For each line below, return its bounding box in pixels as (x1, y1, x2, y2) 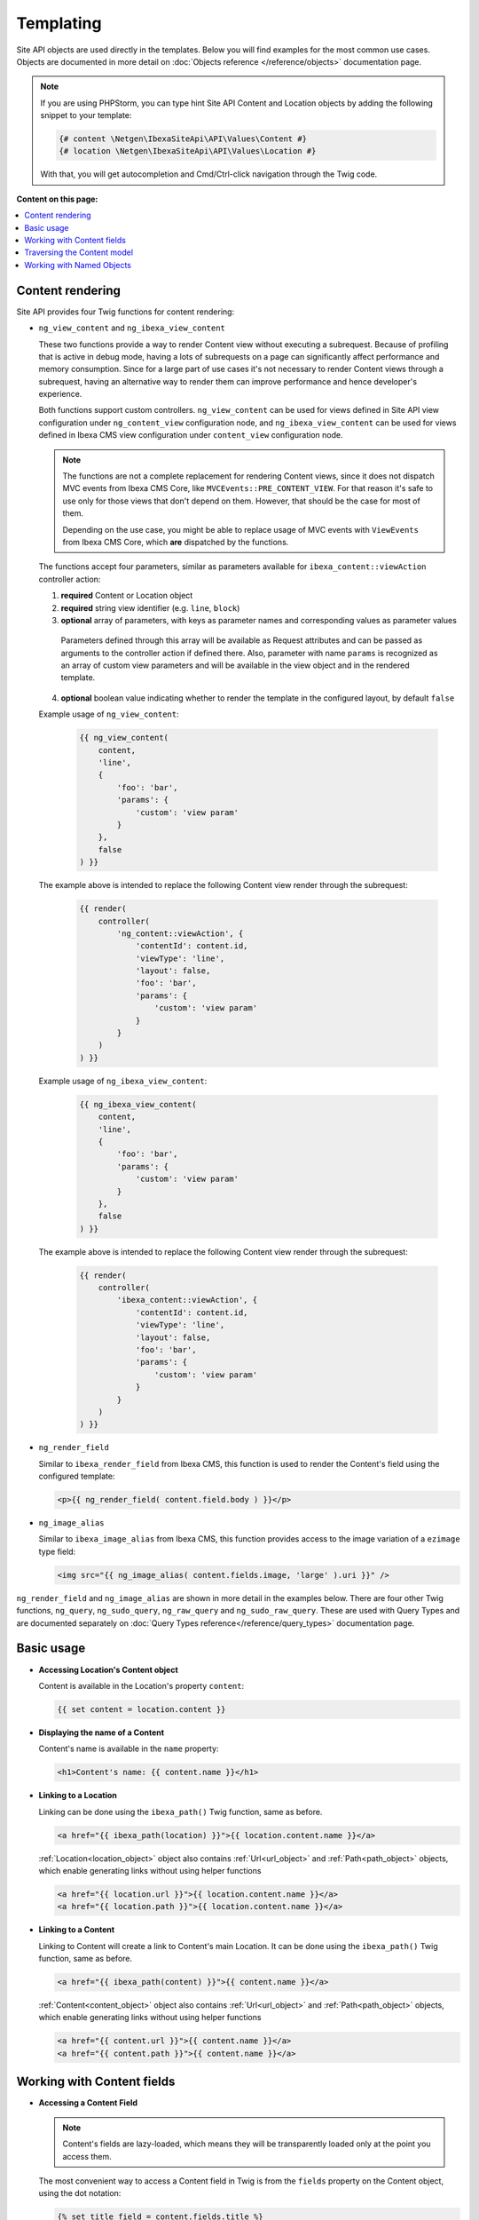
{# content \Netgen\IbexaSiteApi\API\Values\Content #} (59, 134, 308, 144)
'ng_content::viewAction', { (116, 928, 244, 939)
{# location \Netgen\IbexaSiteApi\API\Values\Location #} (59, 147, 317, 156)
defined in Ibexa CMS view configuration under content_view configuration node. (38, 430, 343, 440)
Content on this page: (16, 194, 98, 204)
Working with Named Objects (24, 259, 132, 270)
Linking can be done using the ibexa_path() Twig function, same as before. (38, 1806, 323, 1817)
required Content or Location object (60, 591, 193, 601)
